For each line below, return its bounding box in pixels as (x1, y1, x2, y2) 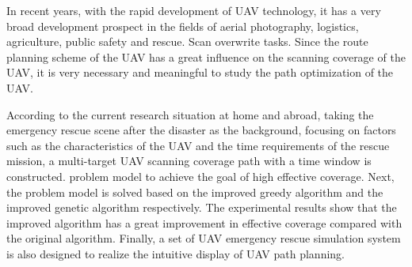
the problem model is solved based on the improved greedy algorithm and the (6, 183, 383, 200)
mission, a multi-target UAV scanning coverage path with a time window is (6, 152, 372, 169)
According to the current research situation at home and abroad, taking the (6, 106, 374, 122)
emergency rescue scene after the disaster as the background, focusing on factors (6, 122, 396, 138)
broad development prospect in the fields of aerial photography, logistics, (6, 17, 359, 34)
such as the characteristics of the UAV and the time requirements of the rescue (6, 137, 390, 153)
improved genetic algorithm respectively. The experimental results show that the (6, 199, 397, 216)
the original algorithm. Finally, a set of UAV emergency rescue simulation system (6, 230, 401, 246)
